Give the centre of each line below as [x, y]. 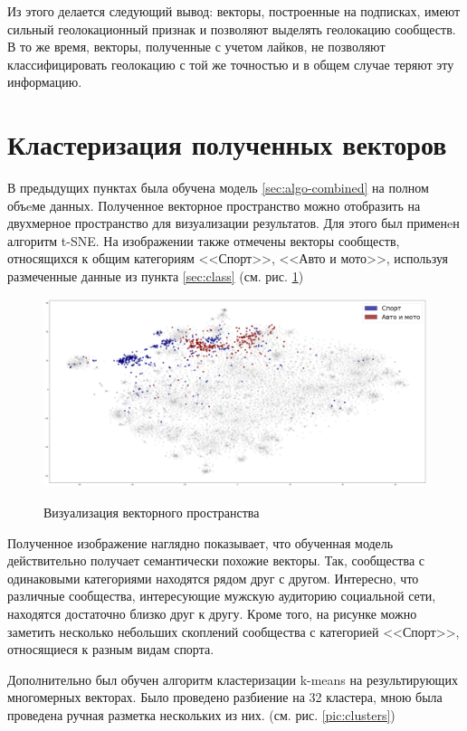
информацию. [45, 82]
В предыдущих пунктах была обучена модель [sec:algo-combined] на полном [218, 188]
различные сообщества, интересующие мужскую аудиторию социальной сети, [222, 596]
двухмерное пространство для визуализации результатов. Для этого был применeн [233, 223]
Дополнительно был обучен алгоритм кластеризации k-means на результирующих [233, 679]
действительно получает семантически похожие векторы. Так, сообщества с [216, 560]
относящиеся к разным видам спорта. [111, 649]
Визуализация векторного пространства [152, 512]
